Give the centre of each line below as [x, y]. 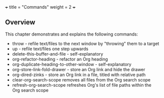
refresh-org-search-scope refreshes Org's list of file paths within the [82, 85]
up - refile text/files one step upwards [50, 49]
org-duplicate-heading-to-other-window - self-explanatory [72, 64]
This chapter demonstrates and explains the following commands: [71, 34]
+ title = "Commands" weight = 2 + [40, 7]
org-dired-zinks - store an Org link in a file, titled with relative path [79, 75]
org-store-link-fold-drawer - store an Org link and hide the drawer [79, 69]
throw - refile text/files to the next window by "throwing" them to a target [86, 43]
